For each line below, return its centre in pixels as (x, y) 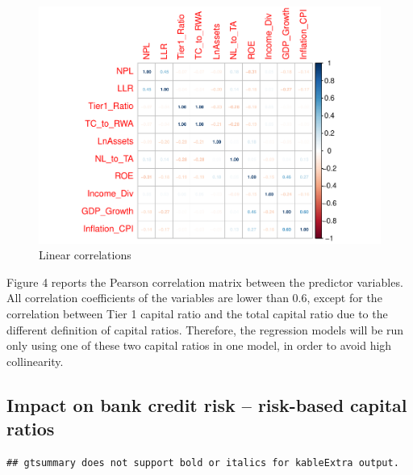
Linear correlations (85, 255)
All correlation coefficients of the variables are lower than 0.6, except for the (194, 298)
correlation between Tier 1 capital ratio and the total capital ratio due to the (197, 313)
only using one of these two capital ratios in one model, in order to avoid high (199, 345)
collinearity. (35, 361)
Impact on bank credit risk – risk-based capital (207, 404)
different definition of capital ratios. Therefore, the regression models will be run (205, 329)
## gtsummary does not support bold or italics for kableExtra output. (203, 462)
